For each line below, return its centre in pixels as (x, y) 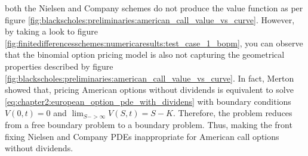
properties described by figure (59, 66)
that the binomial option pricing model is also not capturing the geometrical (145, 54)
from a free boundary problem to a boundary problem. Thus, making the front (149, 124)
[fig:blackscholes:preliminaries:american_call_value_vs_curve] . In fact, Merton (150, 78)
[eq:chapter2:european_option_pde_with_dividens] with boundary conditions (148, 101)
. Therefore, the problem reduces (232, 113)
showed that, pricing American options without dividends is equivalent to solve (149, 90)
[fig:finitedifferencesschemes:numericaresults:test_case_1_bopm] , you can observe (154, 43)
